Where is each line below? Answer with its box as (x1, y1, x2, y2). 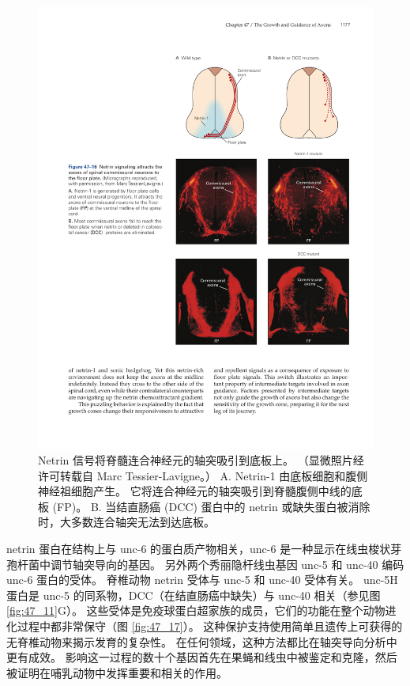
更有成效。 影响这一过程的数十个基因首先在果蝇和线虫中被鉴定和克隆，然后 (6, 649, 397, 665)
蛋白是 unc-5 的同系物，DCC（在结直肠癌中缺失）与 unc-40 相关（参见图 (6, 586, 381, 603)
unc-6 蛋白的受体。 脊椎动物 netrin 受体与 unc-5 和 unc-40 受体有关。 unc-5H (6, 571, 398, 588)
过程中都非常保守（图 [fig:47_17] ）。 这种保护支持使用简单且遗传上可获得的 (17, 618, 403, 635)
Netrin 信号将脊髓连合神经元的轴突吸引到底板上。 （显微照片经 (38, 452, 364, 468)
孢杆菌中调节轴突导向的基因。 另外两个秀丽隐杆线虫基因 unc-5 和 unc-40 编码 (6, 555, 404, 572)
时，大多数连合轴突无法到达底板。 (38, 514, 215, 530)
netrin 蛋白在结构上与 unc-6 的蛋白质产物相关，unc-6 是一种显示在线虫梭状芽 (6, 540, 402, 557)
